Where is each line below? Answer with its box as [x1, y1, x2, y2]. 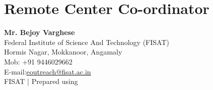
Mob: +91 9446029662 [4, 56, 73, 66]
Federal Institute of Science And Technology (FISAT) [4, 36, 169, 47]
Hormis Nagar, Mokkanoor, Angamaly [4, 46, 122, 57]
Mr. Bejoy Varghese [4, 27, 75, 37]
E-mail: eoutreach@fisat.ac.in [4, 66, 91, 76]
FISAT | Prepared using [4, 76, 78, 86]
